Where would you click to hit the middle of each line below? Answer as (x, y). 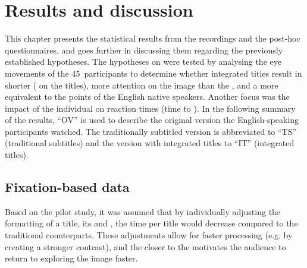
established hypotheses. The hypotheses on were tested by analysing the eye (143, 62)
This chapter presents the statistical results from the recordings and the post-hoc (153, 38)
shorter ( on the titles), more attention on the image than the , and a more (142, 85)
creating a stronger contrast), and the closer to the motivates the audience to (145, 246)
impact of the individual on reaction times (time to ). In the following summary (150, 108)
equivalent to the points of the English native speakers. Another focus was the (147, 97)
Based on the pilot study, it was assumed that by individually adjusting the (143, 211)
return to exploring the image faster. (71, 258)
